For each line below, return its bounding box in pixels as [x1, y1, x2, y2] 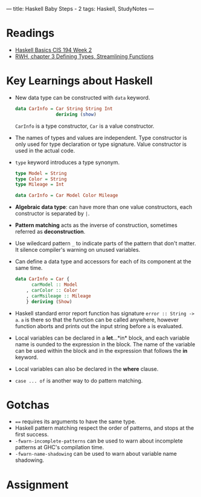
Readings [6, 27, 55, 40]
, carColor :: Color [26, 287, 78, 293]
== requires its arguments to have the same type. [14, 418, 136, 426]
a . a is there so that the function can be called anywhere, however [14, 316, 179, 323]
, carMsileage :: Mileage [26, 293, 92, 299]
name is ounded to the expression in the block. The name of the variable [14, 340, 196, 347]
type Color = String [14, 176, 67, 182]
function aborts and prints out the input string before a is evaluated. [14, 322, 183, 329]
